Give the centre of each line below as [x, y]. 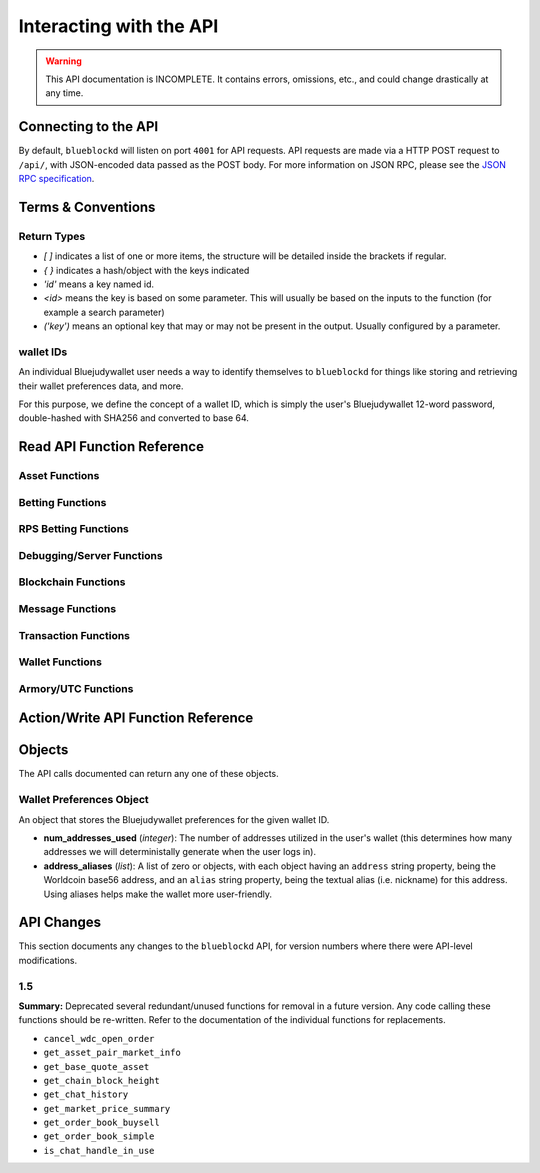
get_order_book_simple [99, 1136]
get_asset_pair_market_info [112, 1053]
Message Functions [67, 609]
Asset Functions [59, 476]
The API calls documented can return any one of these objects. [148, 774]
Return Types [52, 236]
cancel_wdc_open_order [99, 1038]
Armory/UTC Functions [76, 688]
